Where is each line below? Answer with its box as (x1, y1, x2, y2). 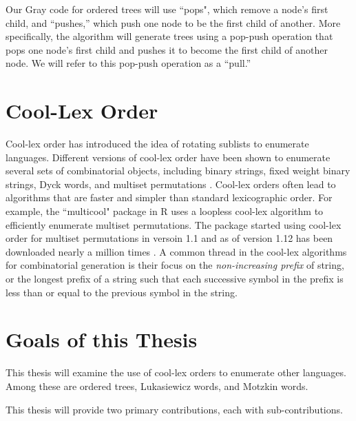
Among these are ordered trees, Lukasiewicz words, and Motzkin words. (6, 378, 308, 393)
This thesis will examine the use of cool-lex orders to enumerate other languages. (6, 365, 346, 380)
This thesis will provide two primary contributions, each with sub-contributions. (6, 402, 343, 416)
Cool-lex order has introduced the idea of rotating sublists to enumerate (6, 136, 309, 151)
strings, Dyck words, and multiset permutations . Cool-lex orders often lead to (6, 176, 336, 191)
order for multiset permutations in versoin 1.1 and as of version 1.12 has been (6, 231, 333, 245)
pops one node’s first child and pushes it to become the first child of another (6, 42, 328, 57)
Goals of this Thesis (6, 325, 198, 353)
